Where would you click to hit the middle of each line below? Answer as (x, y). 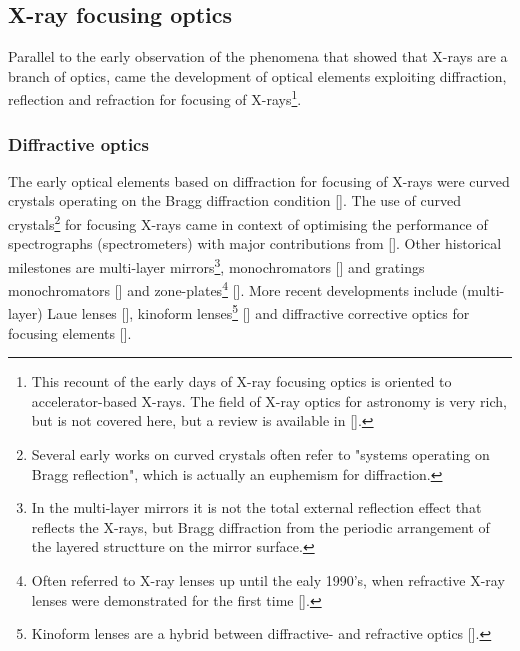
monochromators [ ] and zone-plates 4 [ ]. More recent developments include (233, 288)
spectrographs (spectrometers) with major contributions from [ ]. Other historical (255, 243)
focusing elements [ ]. (70, 332)
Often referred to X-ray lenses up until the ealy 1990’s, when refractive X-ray (268, 579)
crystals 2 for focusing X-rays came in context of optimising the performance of (248, 222)
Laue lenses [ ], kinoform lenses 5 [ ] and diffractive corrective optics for (258, 312)
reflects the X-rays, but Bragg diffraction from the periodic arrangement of (260, 526)
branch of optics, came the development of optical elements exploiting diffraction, (257, 75)
